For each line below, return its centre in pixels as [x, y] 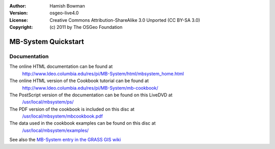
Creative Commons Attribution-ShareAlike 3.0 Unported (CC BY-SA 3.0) [125, 20]
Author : [18, 6]
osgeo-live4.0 [64, 13]
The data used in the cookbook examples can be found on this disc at [82, 123]
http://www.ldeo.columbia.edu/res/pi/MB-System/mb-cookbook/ [90, 88]
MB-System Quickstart [47, 41]
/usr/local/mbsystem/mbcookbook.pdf [62, 116]
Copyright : [21, 27]
